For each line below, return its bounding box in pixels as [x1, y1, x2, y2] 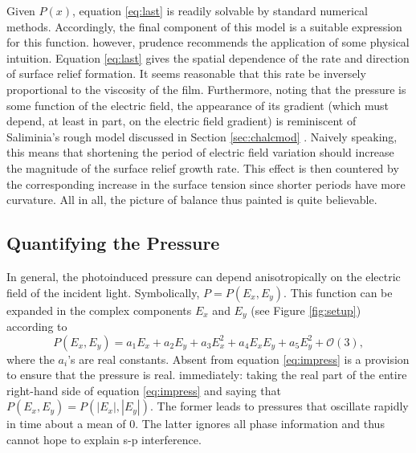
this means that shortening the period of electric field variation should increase [6, 144, 394, 161]
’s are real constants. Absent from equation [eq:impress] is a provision [67, 350, 410, 367]
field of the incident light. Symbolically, [6, 284, 200, 300]
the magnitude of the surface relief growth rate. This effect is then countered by [6, 159, 399, 176]
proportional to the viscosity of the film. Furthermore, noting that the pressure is [6, 80, 406, 97]
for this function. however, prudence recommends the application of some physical [6, 34, 410, 51]
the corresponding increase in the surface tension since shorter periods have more [6, 175, 406, 192]
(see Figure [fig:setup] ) [251, 301, 361, 318]
